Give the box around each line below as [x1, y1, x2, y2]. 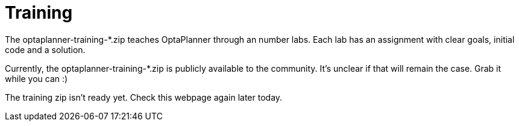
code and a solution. [5, 44, 86, 55]
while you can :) [5, 73, 68, 84]
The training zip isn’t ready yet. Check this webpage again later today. [5, 92, 283, 102]
